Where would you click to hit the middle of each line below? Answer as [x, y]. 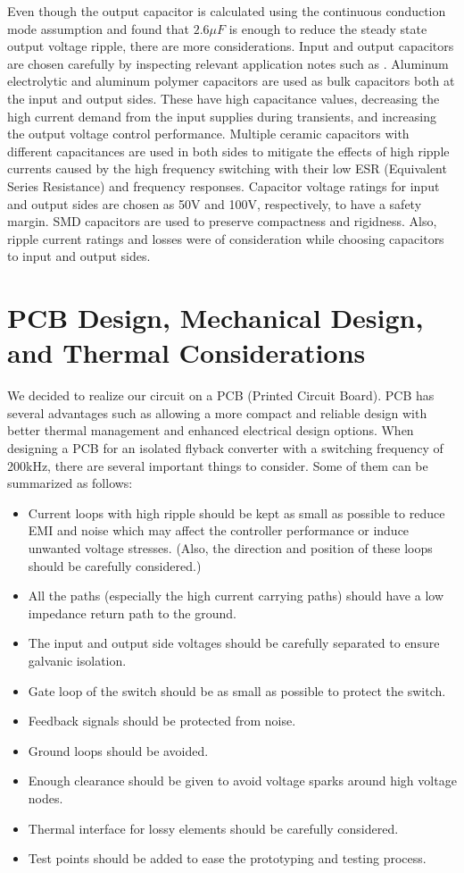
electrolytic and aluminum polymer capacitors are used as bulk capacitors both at [231, 81]
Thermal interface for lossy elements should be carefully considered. [213, 828]
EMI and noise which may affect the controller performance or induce [219, 530]
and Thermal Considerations [186, 353]
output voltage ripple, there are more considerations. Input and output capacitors [231, 46]
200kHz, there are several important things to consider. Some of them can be [218, 465]
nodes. [46, 797]
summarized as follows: [70, 483]
